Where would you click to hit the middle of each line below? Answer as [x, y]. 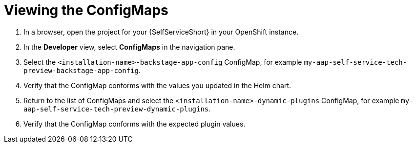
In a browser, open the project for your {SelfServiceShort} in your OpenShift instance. [161, 32]
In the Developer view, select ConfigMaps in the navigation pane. [129, 47]
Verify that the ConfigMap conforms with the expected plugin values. [135, 124]
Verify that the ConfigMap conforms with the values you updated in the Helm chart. [157, 85]
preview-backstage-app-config [81, 70]
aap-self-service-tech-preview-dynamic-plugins [116, 109]
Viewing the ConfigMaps [86, 10]
